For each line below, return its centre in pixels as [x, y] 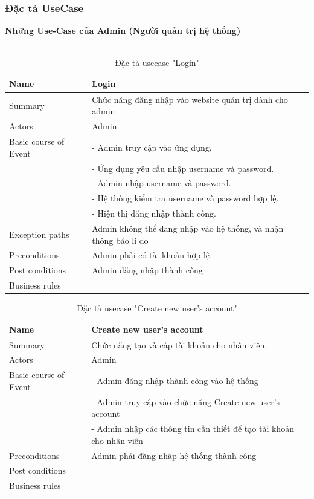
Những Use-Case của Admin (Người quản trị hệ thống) [123, 31]
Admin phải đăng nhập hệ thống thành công [174, 455]
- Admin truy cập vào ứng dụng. [152, 147]
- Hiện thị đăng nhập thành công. [154, 213]
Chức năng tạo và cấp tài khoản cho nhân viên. [179, 344]
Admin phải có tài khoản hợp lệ [151, 255]
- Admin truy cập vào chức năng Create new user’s [186, 401]
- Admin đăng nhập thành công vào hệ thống [175, 381]
